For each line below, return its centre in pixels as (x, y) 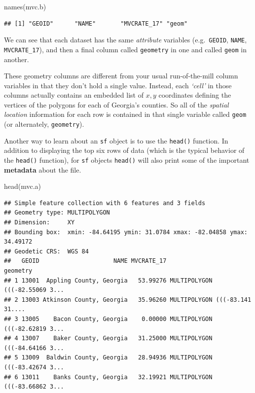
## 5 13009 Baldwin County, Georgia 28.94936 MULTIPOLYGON (108, 358)
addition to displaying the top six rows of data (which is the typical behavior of (124, 150)
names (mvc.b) (25, 6)
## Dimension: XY (39, 223)
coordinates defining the (195, 95)
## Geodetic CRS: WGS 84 (46, 251)
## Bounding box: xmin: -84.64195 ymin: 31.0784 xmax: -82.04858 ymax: (126, 232)
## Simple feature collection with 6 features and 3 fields (105, 203)
